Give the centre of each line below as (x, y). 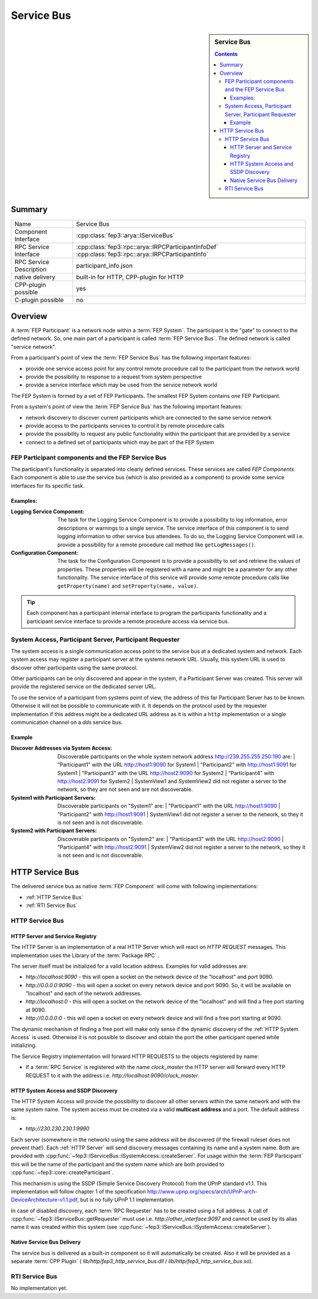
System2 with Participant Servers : (54, 830)
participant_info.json (104, 265)
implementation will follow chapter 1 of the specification (78, 1191)
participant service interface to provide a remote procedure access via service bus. (128, 621)
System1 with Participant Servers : (53, 797)
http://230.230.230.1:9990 (57, 1129)
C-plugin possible (39, 299)
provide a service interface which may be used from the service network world (121, 385)
